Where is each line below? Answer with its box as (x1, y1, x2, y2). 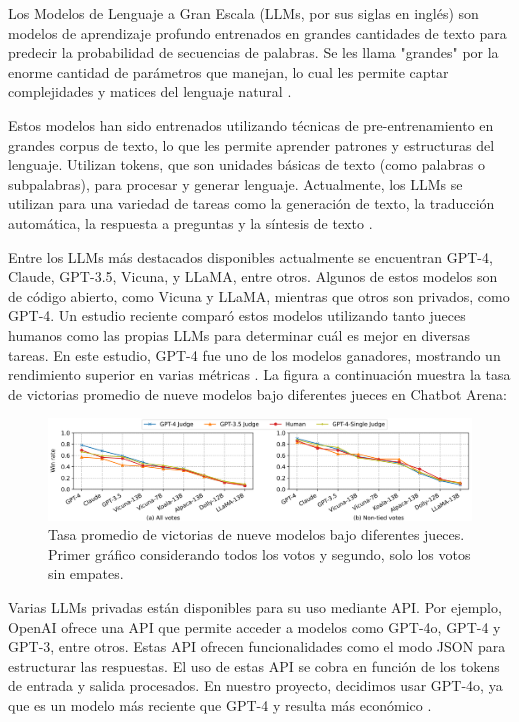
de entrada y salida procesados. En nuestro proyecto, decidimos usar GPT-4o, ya (8, 675, 503, 696)
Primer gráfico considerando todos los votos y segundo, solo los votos (48, 543, 471, 564)
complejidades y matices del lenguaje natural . (8, 81, 292, 102)
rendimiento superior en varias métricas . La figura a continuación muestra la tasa (8, 364, 511, 385)
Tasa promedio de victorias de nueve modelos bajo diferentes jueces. (48, 524, 465, 545)
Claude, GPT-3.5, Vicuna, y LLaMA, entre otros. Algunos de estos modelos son (8, 266, 498, 287)
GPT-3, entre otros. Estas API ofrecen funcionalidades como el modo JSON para (8, 636, 506, 657)
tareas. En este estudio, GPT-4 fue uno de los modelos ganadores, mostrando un (8, 344, 501, 365)
